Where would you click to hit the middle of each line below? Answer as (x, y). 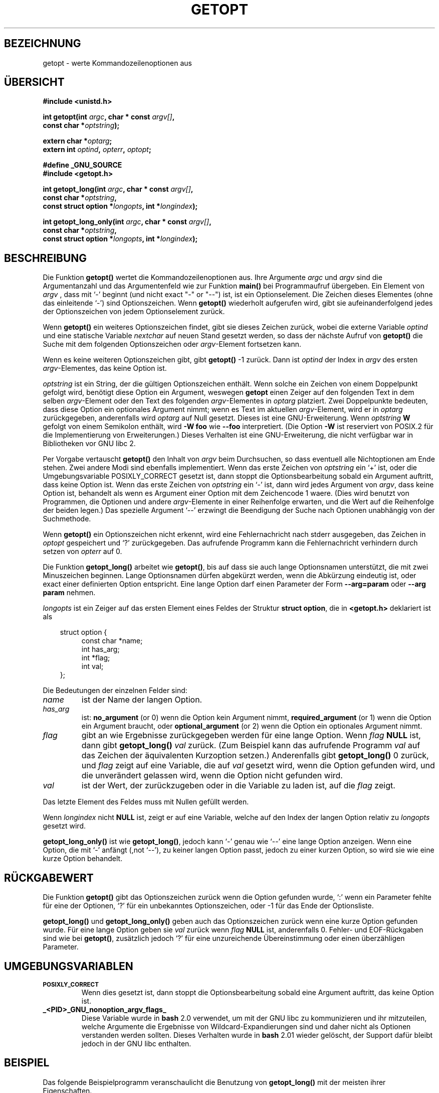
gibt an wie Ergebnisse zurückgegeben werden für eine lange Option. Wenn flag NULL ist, (251, 735)
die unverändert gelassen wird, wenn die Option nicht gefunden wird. (212, 776)
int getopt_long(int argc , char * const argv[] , (118, 189)
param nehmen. (69, 593)
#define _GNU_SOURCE (82, 165)
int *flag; (96, 658)
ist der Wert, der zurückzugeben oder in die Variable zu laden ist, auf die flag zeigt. (238, 786)
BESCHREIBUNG (46, 258)
